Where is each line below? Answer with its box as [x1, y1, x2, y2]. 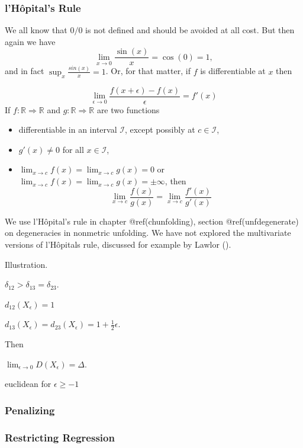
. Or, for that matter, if [105, 65, 191, 77]
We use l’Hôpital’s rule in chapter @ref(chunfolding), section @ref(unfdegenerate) [5, 215, 299, 227]
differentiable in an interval [18, 123, 117, 136]
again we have [5, 35, 56, 47]
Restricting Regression [5, 430, 115, 444]
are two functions [96, 103, 160, 116]
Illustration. [5, 258, 48, 270]
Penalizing [5, 402, 55, 417]
